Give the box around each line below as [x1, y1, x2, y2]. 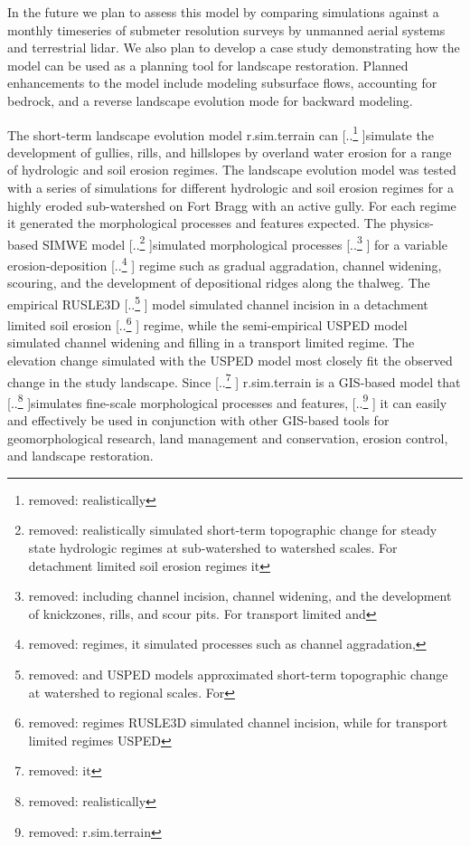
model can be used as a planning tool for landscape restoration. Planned [7, 55, 409, 74]
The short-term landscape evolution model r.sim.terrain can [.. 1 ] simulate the [7, 122, 434, 144]
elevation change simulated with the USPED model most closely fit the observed [7, 350, 453, 369]
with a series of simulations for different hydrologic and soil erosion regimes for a [7, 178, 454, 196]
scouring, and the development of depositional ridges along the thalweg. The [7, 273, 430, 292]
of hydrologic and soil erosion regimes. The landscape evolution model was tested [7, 160, 456, 179]
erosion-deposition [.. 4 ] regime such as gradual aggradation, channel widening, [7, 253, 442, 274]
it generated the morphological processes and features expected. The [7, 214, 386, 233]
